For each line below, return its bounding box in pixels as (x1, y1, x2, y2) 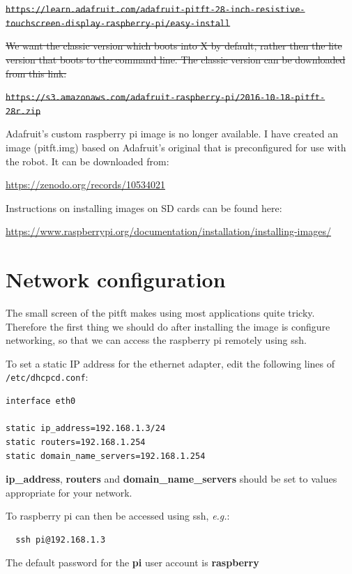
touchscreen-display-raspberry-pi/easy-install (6, 18, 231, 29)
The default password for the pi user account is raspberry (6, 555, 259, 570)
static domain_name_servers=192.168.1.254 (6, 451, 206, 461)
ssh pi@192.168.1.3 (15, 534, 106, 545)
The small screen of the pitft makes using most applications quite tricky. (6, 305, 315, 320)
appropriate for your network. (6, 485, 132, 499)
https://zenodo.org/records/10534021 (6, 177, 165, 192)
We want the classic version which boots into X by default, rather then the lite (6, 38, 342, 53)
